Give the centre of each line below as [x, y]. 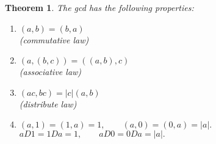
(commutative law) [54, 39]
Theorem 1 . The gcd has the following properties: [99, 7]
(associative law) [50, 72]
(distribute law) [48, 103]
